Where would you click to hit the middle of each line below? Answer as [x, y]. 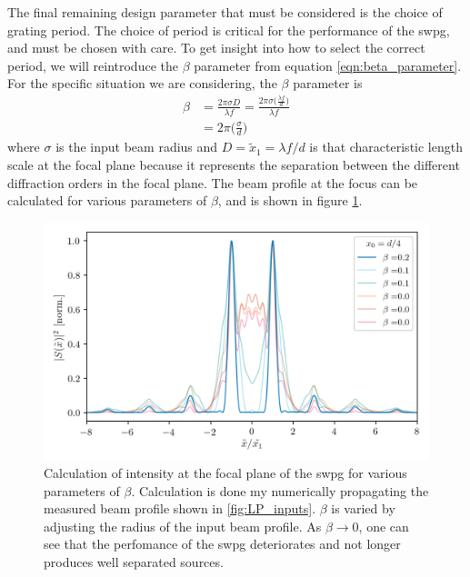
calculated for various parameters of [107, 200]
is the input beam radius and [137, 147]
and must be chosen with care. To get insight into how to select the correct [216, 48]
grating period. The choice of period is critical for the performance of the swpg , [229, 30]
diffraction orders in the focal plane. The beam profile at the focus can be [213, 182]
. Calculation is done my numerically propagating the [280, 490]
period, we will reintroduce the [93, 65]
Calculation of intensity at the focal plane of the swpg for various [225, 473]
